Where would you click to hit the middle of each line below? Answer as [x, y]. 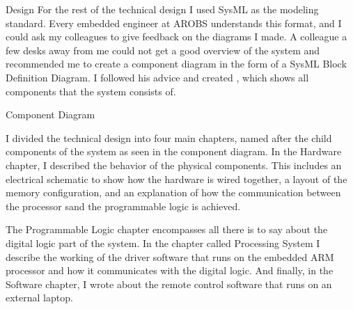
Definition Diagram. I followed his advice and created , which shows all [157, 77]
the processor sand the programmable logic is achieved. [123, 206]
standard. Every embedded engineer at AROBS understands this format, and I [174, 23]
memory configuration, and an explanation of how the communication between [173, 192]
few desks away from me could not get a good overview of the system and [163, 50]
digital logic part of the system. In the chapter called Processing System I [163, 243]
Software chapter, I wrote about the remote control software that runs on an [169, 284]
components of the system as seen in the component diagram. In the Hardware [174, 151]
